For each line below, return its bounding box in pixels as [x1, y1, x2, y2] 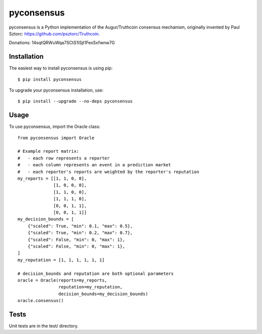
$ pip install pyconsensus [17, 77, 82, 82]
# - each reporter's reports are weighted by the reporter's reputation [17, 169, 199, 175]
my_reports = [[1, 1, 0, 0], [17, 176, 87, 181]
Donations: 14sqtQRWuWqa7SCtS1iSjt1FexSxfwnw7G [9, 40, 115, 46]
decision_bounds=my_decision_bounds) [58, 291, 148, 297]
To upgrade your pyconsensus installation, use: [9, 87, 104, 93]
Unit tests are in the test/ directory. [9, 323, 79, 329]
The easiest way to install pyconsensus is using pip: [9, 65, 113, 71]
